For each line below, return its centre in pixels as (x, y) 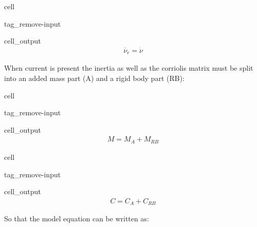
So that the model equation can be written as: (77, 219)
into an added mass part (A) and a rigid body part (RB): (94, 78)
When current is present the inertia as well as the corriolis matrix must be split (129, 68)
